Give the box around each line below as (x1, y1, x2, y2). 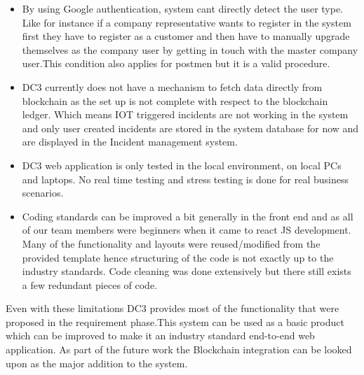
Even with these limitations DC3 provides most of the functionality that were (6, 301, 339, 316)
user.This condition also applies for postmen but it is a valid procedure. (22, 56, 330, 71)
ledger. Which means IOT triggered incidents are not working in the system (22, 107, 349, 122)
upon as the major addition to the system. (6, 355, 188, 370)
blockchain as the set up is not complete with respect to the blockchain (22, 93, 328, 108)
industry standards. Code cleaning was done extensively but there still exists (22, 264, 351, 278)
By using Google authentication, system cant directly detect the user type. (22, 1, 344, 15)
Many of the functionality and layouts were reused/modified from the (22, 236, 321, 250)
